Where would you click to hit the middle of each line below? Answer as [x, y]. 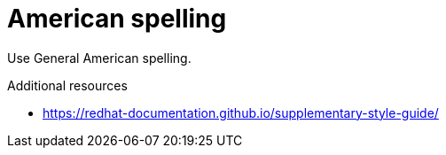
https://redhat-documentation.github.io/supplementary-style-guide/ [241, 112]
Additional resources [67, 85]
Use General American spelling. [99, 58]
